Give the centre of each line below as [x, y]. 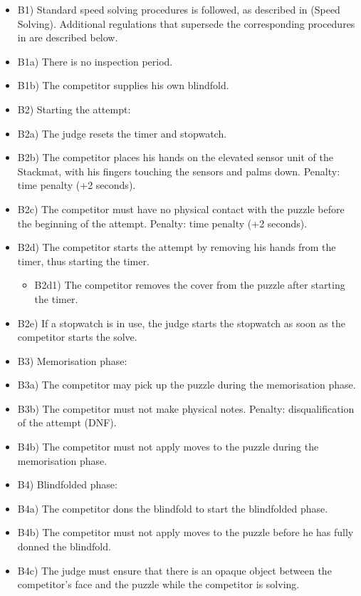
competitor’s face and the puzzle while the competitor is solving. [158, 584]
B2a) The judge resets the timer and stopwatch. [122, 133]
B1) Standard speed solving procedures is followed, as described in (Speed [179, 9]
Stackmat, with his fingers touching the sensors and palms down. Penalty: [179, 171]
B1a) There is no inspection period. [95, 61]
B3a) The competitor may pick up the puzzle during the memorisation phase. [187, 385]
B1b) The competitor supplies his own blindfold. [123, 85]
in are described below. [68, 37]
